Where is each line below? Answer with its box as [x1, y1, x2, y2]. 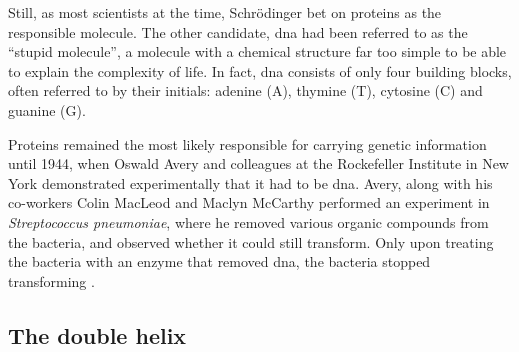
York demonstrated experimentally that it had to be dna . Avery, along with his [8, 172, 493, 193]
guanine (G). [8, 99, 86, 120]
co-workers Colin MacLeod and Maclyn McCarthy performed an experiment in [8, 192, 490, 213]
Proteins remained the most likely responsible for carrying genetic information [8, 133, 487, 154]
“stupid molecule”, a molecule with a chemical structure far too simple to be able [8, 41, 507, 62]
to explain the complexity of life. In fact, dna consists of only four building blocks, [8, 60, 512, 81]
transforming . [8, 270, 95, 291]
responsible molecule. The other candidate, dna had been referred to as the [8, 21, 468, 42]
